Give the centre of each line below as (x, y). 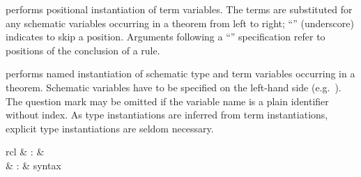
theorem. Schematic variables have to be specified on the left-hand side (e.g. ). (174, 87)
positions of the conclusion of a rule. (83, 50)
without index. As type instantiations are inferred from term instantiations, (167, 115)
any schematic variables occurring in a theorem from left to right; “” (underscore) (180, 23)
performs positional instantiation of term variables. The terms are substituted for (179, 9)
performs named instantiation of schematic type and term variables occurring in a (180, 74)
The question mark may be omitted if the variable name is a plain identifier (167, 101)
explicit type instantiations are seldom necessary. (110, 128)
